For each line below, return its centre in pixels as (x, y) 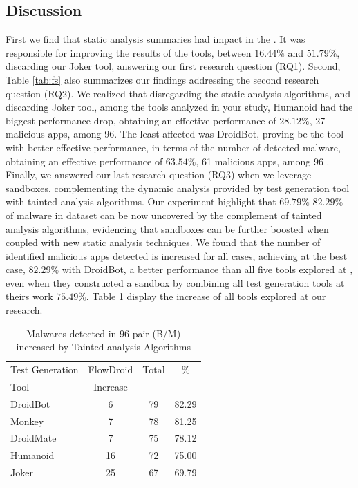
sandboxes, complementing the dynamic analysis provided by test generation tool (178, 188)
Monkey (27, 421)
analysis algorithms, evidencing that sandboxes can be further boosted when (167, 228)
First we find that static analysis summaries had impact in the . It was (156, 39)
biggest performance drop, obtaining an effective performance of (141, 120)
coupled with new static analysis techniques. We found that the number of (163, 242)
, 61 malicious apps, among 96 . (263, 161)
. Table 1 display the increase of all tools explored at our (206, 296)
